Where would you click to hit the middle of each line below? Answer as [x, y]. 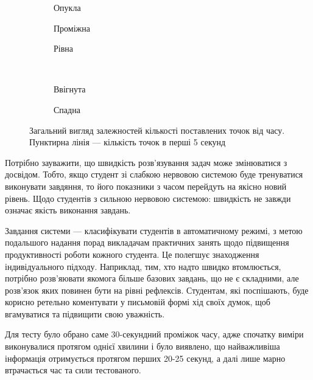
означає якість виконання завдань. [68, 210]
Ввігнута [70, 89]
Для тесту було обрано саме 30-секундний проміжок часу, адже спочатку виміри [154, 334]
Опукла [67, 7]
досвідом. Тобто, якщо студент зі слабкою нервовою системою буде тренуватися [154, 174]
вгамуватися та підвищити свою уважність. [85, 313]
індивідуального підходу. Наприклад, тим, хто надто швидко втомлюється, [143, 266]
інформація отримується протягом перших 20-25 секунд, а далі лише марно [145, 358]
